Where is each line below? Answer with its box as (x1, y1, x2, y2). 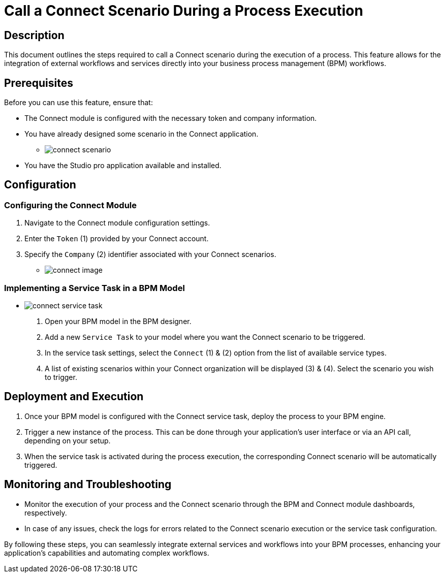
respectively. (24, 508, 67, 517)
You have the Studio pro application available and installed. (24, 161, 221, 170)
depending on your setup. (24, 436, 111, 445)
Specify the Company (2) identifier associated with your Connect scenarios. (24, 250, 276, 259)
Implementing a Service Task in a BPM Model (4, 282, 185, 293)
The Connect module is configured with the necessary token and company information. (24, 114, 317, 123)
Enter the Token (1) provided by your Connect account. (24, 234, 209, 243)
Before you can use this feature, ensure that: (4, 98, 153, 107)
